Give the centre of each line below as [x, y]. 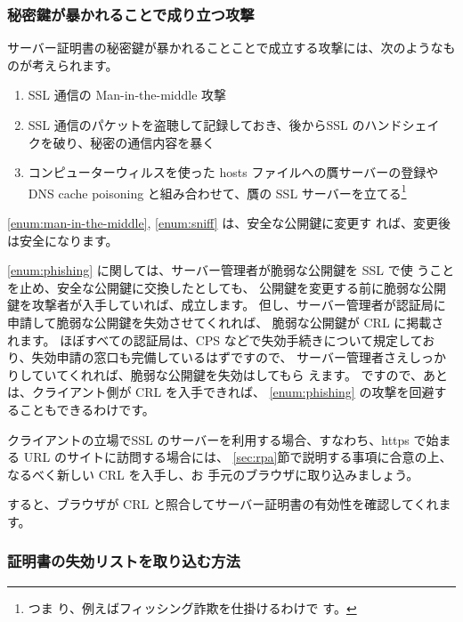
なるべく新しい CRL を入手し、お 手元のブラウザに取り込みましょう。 [213, 474]
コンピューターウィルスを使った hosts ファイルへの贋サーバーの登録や [233, 172]
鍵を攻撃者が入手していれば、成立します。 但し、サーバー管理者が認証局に [227, 305]
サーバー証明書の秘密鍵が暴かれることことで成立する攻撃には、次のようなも [231, 48]
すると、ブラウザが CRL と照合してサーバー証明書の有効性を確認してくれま [229, 504]
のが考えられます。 [63, 65]
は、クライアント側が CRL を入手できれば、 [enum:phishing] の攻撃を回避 [221, 392]
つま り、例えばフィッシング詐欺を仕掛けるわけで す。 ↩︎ [192, 607]
